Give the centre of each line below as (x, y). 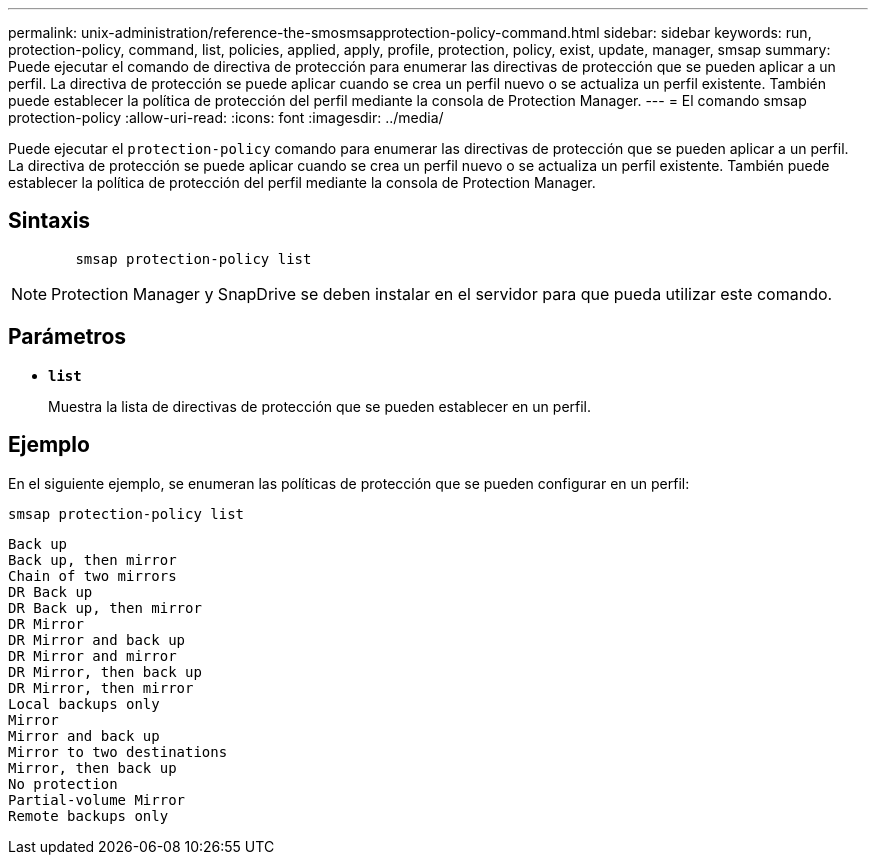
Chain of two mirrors (92, 575)
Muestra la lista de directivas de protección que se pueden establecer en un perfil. (320, 406)
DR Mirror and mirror (92, 655)
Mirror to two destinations (118, 751)
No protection (63, 783)
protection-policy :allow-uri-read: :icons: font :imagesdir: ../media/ (226, 117)
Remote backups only (88, 815)
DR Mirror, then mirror (101, 687)
